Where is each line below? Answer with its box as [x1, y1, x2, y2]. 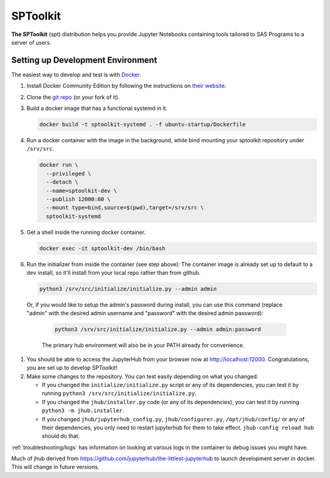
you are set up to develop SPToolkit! [26, 364, 118, 372]
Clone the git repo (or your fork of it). [26, 93, 120, 101]
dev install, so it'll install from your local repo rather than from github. [26, 269, 201, 277]
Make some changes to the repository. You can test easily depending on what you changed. [26, 372, 258, 380]
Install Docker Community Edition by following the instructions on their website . [26, 82, 227, 90]
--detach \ [46, 179, 79, 186]
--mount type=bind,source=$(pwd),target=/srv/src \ [46, 205, 204, 211]
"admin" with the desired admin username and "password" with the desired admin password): [26, 310, 264, 317]
